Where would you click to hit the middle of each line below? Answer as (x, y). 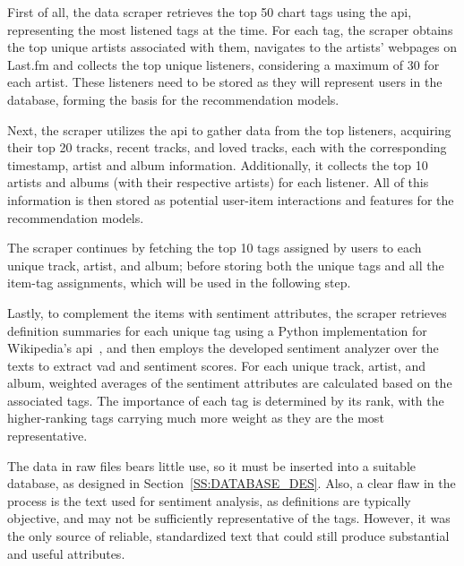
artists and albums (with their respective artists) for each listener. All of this (218, 182)
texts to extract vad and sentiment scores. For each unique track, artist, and (217, 365)
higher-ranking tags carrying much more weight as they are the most (196, 418)
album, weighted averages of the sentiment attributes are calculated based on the (230, 383)
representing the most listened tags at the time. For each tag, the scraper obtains (230, 29)
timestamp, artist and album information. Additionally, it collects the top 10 (218, 164)
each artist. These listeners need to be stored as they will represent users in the (225, 82)
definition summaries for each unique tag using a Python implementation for (217, 330)
